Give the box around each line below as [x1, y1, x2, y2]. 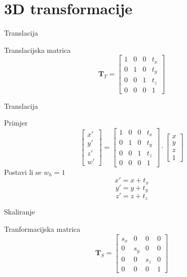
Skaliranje [4, 206, 35, 217]
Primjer [4, 117, 28, 128]
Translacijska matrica [4, 44, 71, 55]
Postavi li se [4, 166, 42, 177]
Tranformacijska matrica [4, 224, 81, 234]
